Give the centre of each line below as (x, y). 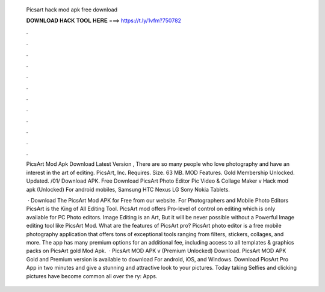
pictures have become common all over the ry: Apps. (92, 276)
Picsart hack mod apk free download (72, 10)
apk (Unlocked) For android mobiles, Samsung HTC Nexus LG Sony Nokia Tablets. (128, 189)
